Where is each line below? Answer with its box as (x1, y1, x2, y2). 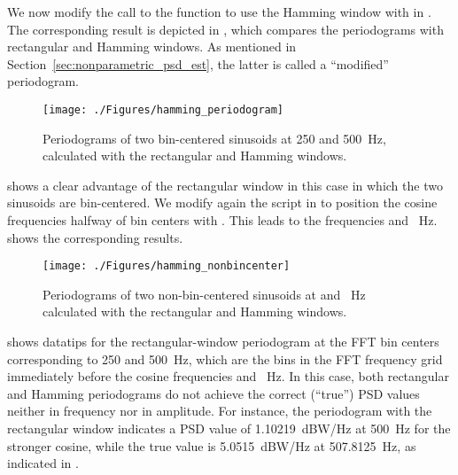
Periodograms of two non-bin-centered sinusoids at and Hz (43, 284, 366, 303)
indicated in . (7, 454, 79, 472)
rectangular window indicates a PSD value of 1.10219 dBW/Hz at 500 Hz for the (7, 419, 451, 437)
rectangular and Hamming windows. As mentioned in (7, 37, 297, 56)
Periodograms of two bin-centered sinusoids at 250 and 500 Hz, (43, 128, 386, 147)
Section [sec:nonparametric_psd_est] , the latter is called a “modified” (7, 54, 389, 73)
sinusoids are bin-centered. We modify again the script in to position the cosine (7, 193, 438, 212)
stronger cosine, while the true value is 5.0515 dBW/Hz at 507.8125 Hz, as (7, 436, 416, 455)
